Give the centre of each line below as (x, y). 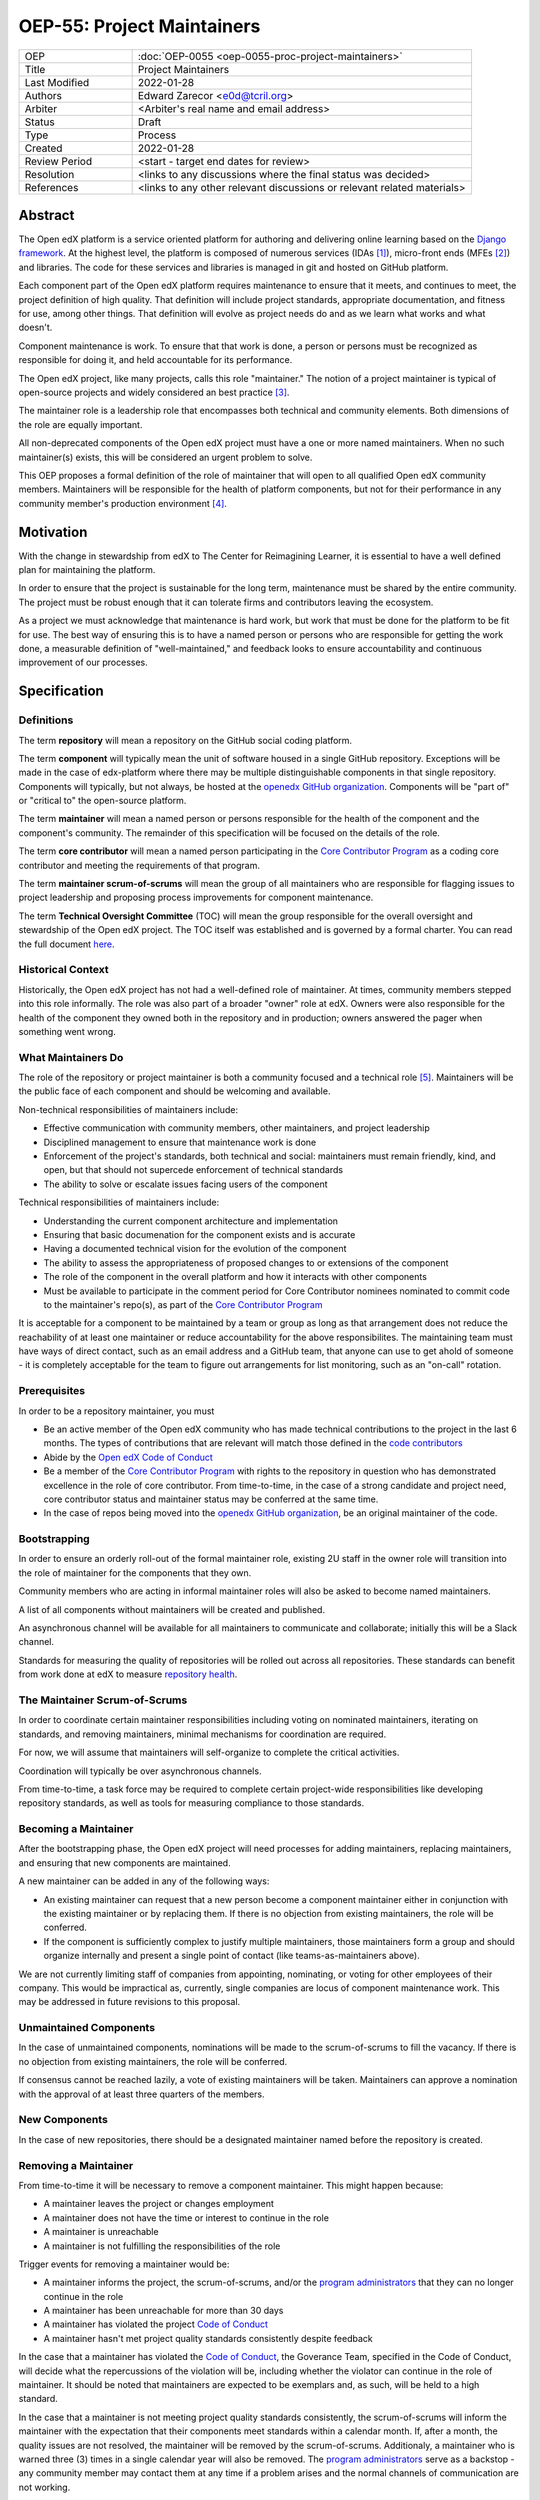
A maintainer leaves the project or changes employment (159, 2204)
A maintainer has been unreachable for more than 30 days (163, 2311)
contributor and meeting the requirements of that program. (139, 865)
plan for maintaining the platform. (87, 569)
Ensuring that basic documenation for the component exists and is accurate (199, 1234)
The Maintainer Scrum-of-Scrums (103, 1700)
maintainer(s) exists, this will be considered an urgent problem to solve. (165, 457)
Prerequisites (51, 1391)
